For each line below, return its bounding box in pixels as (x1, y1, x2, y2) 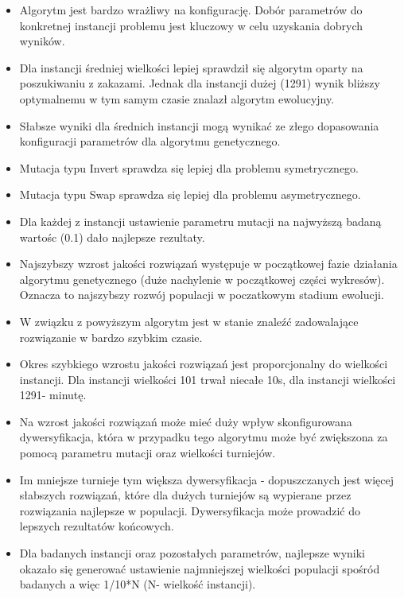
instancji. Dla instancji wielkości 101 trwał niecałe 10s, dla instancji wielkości (19, 371, 396, 387)
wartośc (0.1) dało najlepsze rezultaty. (19, 228, 205, 245)
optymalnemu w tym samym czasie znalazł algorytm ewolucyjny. (19, 90, 335, 107)
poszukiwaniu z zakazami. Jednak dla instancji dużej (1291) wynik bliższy (19, 75, 380, 91)
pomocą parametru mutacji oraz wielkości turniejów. (19, 445, 276, 461)
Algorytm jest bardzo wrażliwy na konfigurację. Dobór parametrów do (19, 2, 363, 17)
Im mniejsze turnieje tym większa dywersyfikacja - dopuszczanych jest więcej (19, 471, 394, 487)
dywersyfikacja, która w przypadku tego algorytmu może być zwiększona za (19, 429, 388, 445)
